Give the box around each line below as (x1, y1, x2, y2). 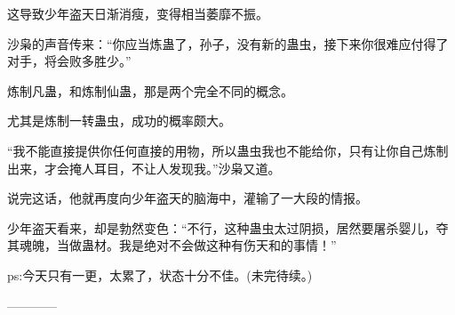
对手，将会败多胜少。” (7, 52, 132, 70)
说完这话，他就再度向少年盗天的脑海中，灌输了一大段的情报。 (7, 189, 368, 207)
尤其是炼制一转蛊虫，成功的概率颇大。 (7, 111, 231, 130)
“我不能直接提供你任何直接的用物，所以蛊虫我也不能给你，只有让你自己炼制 (7, 141, 449, 159)
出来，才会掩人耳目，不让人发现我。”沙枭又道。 (7, 158, 281, 177)
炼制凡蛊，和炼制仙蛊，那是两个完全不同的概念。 (7, 81, 293, 100)
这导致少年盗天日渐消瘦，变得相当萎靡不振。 (7, 4, 268, 22)
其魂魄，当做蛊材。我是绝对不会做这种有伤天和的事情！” (7, 236, 337, 254)
